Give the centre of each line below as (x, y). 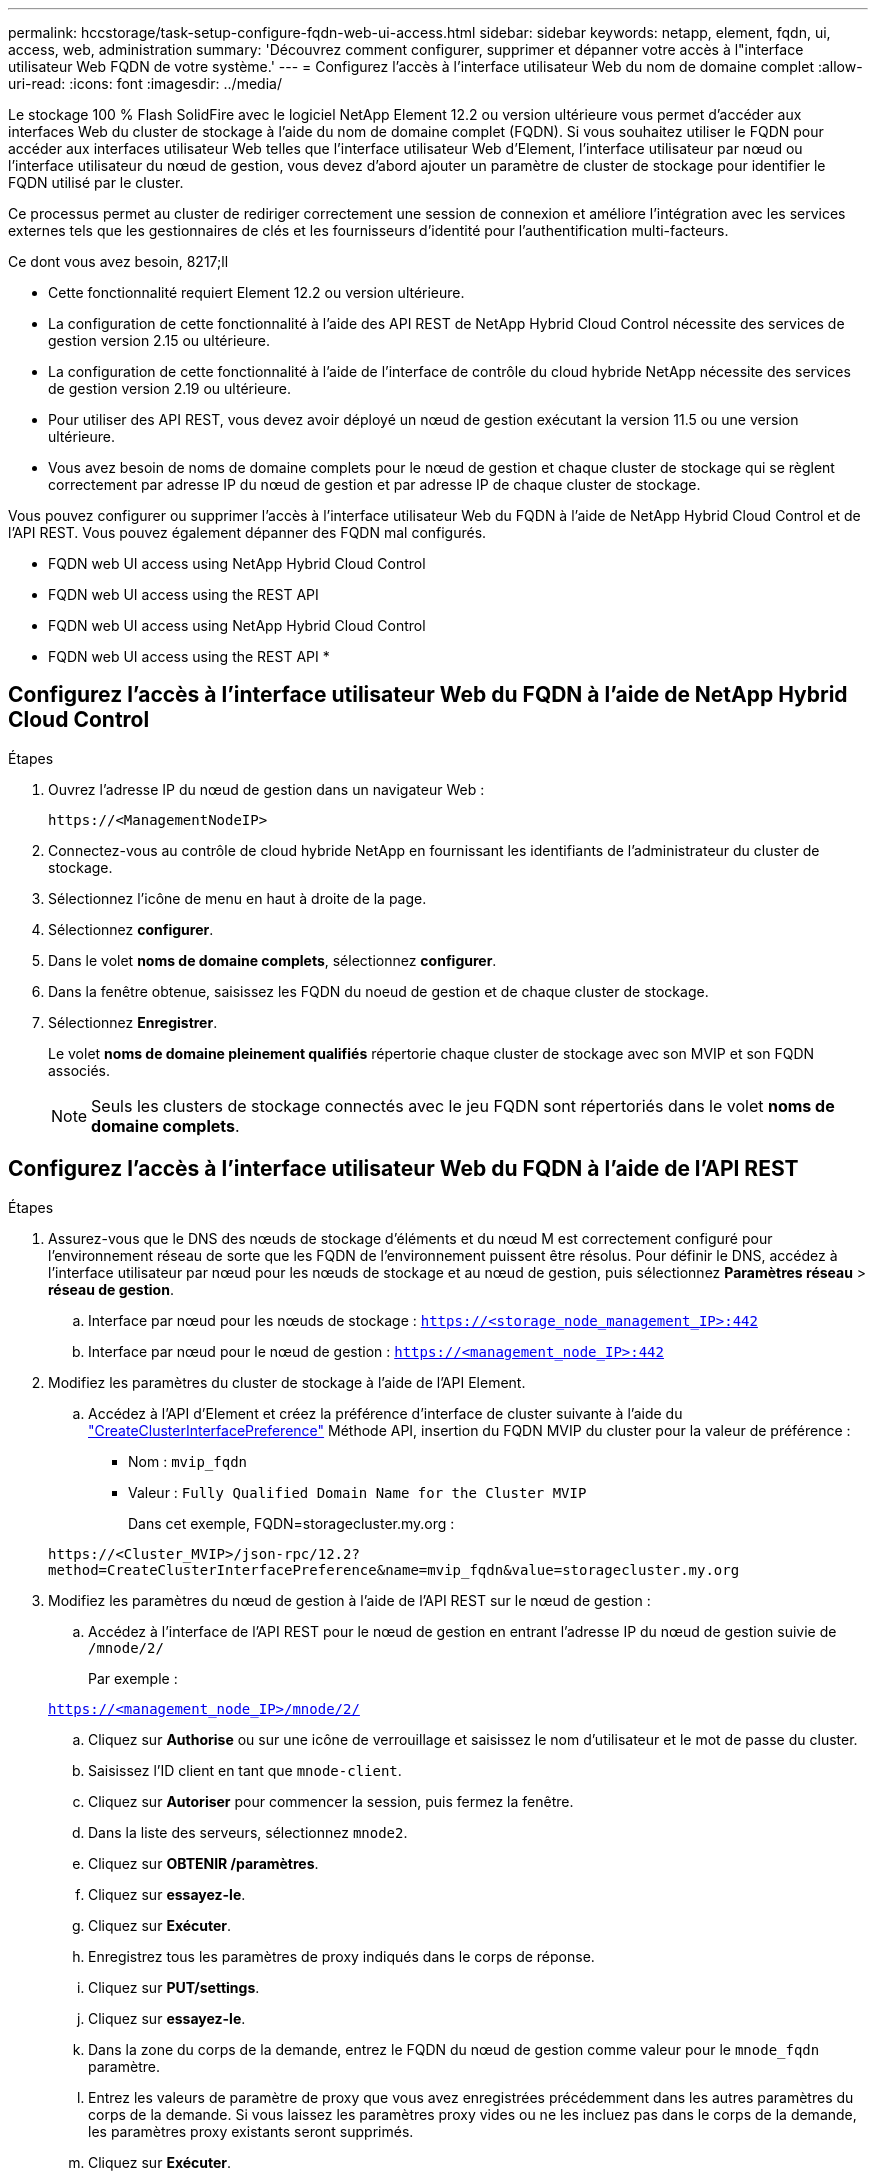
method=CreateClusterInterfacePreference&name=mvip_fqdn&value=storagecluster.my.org (394, 1569)
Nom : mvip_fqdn (187, 1461)
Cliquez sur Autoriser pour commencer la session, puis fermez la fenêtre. (331, 1801)
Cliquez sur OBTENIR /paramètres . (203, 1863)
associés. (79, 1070)
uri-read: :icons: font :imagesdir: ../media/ (145, 83)
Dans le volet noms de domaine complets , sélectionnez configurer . (272, 960)
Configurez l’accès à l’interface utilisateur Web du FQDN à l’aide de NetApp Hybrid (428, 695)
